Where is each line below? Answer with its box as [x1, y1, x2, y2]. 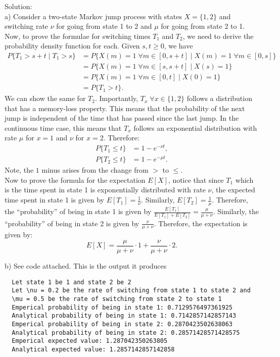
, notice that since [168, 174, 224, 185]
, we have [164, 40, 193, 51]
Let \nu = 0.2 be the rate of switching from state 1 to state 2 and [12, 287, 251, 294]
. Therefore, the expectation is [154, 218, 248, 228]
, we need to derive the [182, 30, 254, 41]
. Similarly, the [213, 206, 259, 217]
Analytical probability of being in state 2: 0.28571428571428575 [12, 329, 240, 336]
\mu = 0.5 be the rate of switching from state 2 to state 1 [12, 295, 222, 302]
